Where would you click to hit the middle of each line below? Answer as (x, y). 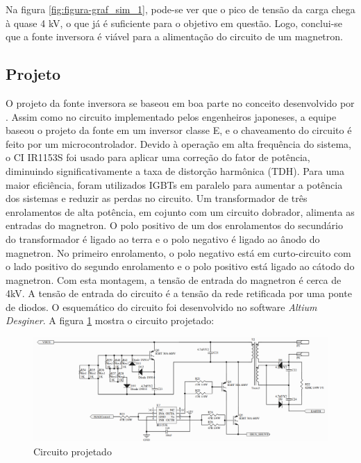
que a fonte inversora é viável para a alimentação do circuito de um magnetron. (174, 36)
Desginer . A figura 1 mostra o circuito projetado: (110, 320)
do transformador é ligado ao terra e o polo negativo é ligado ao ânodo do (163, 238)
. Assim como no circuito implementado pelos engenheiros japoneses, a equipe (171, 116)
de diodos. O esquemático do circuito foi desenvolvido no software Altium (161, 306)
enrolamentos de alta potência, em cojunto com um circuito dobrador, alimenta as (180, 211)
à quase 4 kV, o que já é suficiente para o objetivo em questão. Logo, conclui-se (174, 23)
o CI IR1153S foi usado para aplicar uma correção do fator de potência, (158, 157)
